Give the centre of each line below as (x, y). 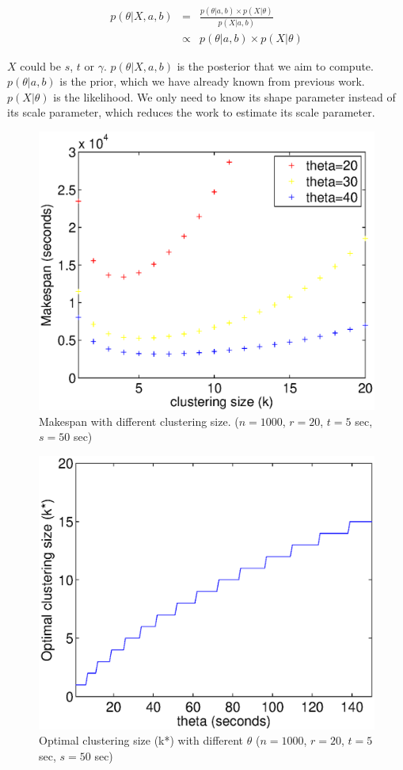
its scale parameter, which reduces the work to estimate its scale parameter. (191, 112)
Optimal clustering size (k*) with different (141, 740)
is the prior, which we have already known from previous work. (212, 81)
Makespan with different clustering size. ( (139, 421)
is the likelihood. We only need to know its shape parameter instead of (224, 96)
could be (40, 65)
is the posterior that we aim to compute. (275, 65)
